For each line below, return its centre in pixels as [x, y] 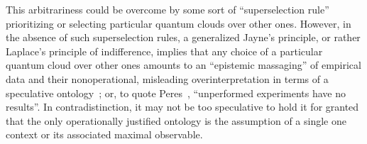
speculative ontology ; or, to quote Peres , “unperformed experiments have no [176, 93]
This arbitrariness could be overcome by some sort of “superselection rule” [168, 9]
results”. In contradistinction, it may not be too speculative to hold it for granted [182, 107]
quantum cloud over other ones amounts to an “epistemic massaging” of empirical [183, 65]
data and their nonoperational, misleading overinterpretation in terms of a [167, 78]
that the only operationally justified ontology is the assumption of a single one [176, 120]
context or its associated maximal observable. [104, 134]
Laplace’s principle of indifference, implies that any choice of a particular [164, 51]
